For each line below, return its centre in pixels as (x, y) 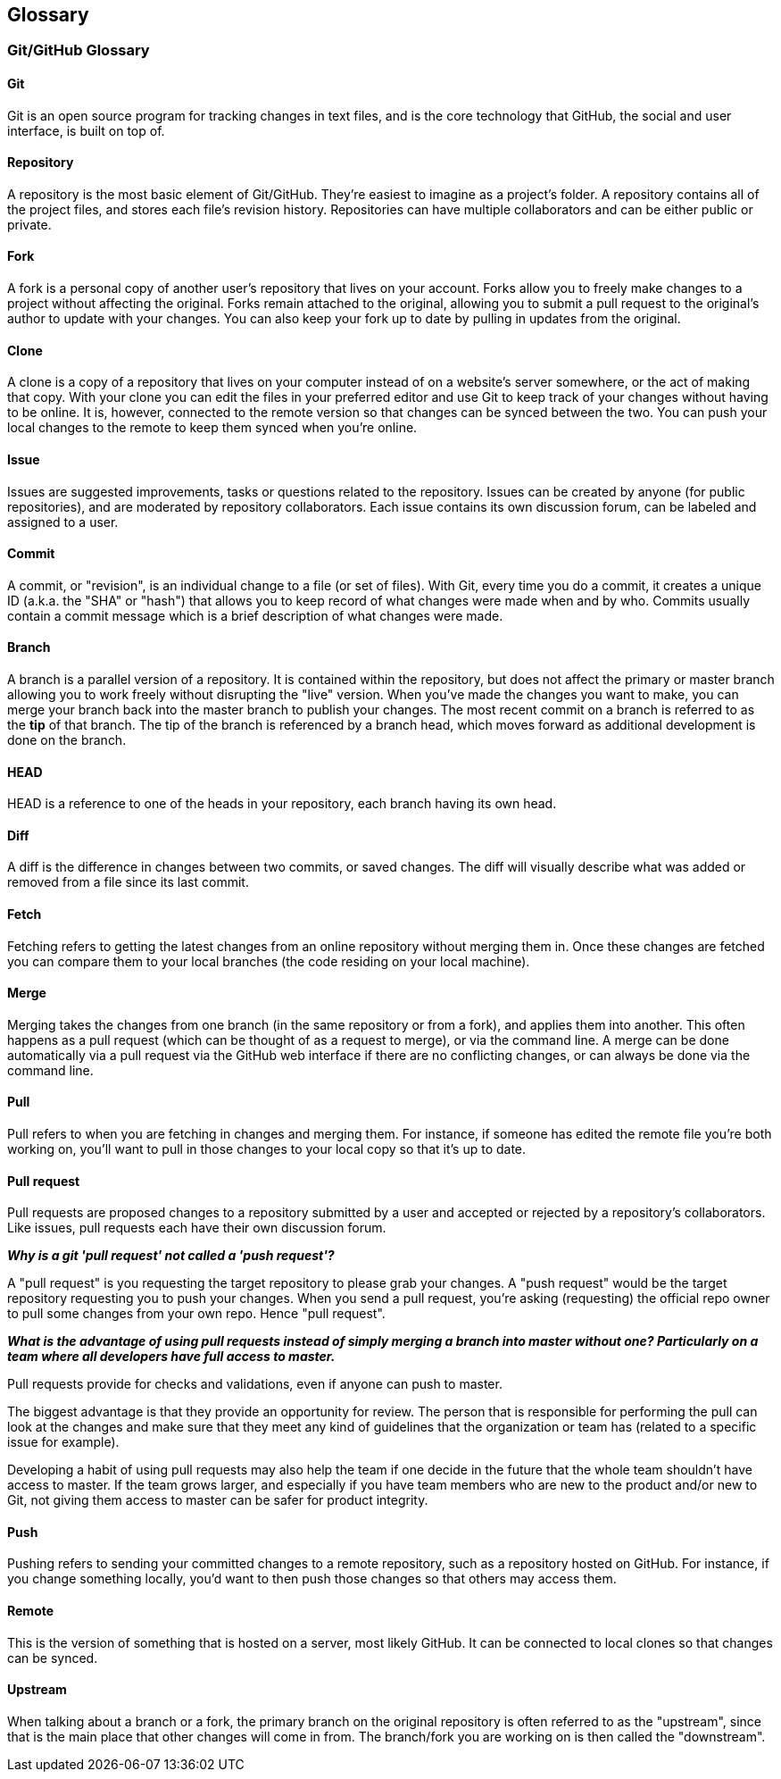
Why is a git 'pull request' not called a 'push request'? (171, 1256)
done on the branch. (67, 739)
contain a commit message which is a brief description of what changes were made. (255, 615)
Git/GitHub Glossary (79, 50)
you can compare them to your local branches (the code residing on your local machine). (269, 961)
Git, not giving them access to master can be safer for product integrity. (218, 1500)
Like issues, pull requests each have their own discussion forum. (197, 1228)
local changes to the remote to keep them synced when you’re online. (212, 428)
